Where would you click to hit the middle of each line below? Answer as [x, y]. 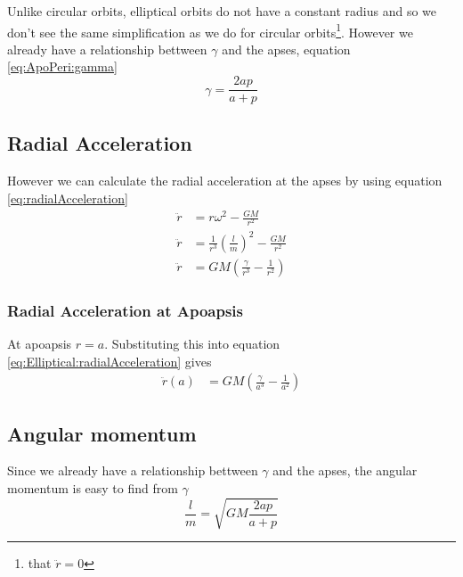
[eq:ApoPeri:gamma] [62, 66]
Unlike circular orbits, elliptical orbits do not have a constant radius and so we [222, 11]
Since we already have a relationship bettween [133, 470]
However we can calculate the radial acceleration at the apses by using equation [225, 181]
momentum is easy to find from [93, 487]
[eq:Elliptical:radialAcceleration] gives [110, 361]
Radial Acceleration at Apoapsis [125, 310]
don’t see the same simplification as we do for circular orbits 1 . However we [210, 30]
